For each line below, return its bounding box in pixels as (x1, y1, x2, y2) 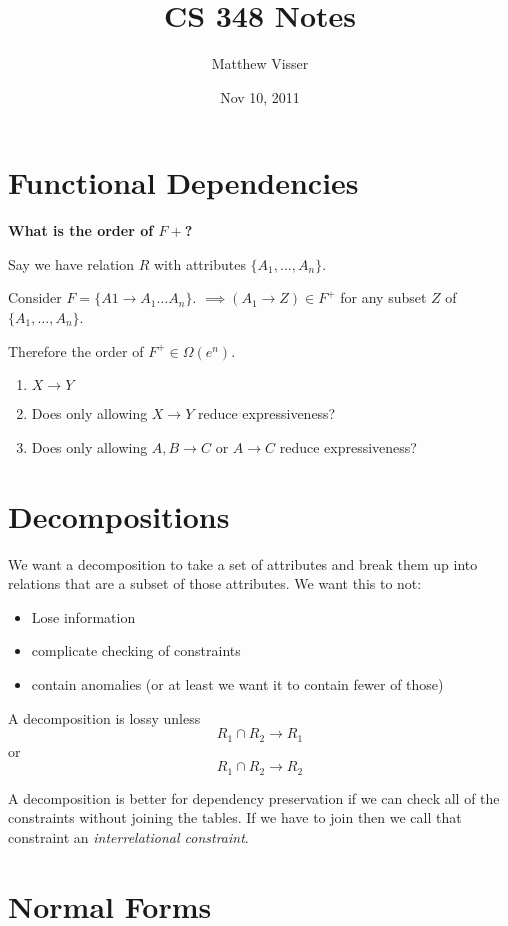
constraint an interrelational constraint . (8, 826, 249, 847)
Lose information (31, 606, 136, 627)
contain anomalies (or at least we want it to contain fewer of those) (31, 673, 444, 694)
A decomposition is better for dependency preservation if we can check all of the (8, 787, 500, 808)
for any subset (340, 287, 427, 308)
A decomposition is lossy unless (8, 707, 201, 728)
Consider (8, 287, 62, 308)
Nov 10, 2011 (220, 86, 300, 107)
